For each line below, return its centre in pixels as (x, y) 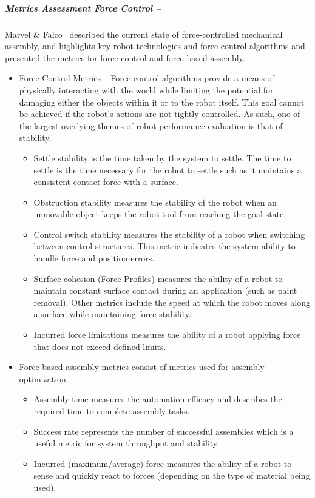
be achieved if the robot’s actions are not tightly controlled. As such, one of (160, 114)
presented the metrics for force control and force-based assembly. (125, 57)
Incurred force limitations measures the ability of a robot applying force (167, 335)
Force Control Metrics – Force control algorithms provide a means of (147, 78)
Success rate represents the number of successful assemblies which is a (164, 431)
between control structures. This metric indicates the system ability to (164, 246)
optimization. (44, 378)
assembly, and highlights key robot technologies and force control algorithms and (155, 46)
